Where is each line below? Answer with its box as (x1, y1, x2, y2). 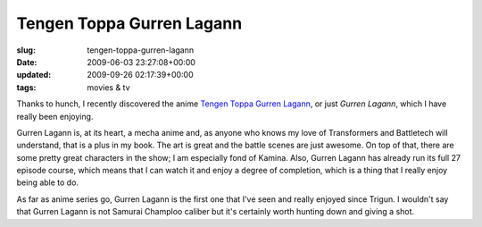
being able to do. (16, 177, 79, 188)
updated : (16, 70, 52, 80)
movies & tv (87, 81, 130, 93)
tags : (16, 81, 37, 93)
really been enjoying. (16, 111, 94, 122)
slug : (16, 45, 36, 55)
